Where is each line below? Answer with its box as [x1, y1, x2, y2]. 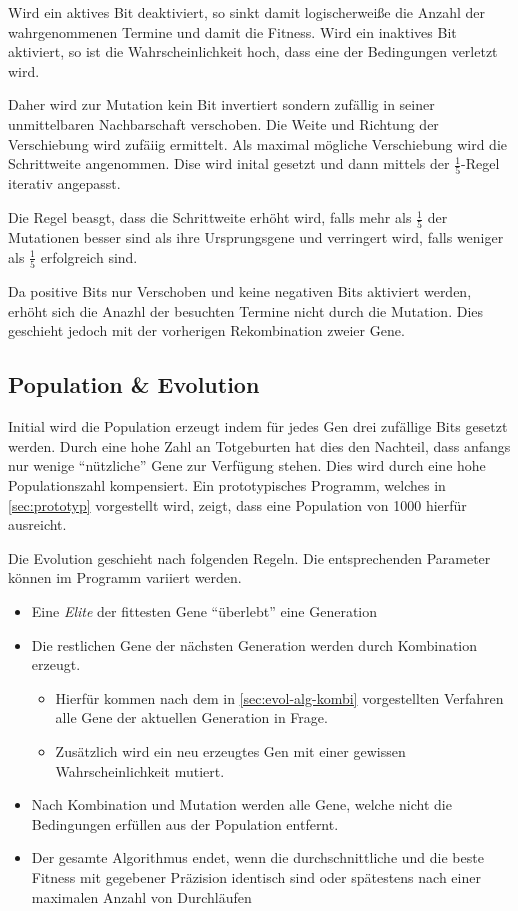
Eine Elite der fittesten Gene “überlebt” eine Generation [31, 601, 378, 622]
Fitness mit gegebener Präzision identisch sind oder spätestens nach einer [31, 866, 481, 887]
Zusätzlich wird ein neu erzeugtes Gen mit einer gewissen [55, 740, 406, 761]
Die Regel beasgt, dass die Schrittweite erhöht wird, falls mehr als [8, 207, 412, 228]
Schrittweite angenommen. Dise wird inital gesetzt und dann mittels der [8, 153, 450, 174]
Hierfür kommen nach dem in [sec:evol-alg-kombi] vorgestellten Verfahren [55, 687, 504, 708]
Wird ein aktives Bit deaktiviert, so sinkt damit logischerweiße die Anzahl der [8, 2, 486, 22]
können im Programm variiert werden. [8, 567, 242, 588]
